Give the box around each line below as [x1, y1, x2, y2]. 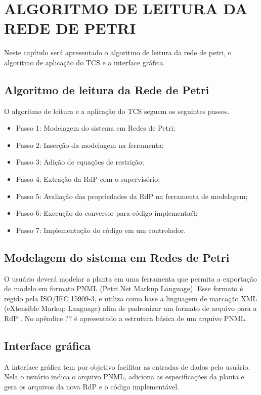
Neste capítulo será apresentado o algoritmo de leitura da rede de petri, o [4, 47, 232, 58]
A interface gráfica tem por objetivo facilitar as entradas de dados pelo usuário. [4, 361, 250, 372]
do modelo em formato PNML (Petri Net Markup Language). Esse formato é [4, 283, 243, 294]
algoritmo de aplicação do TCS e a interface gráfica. [4, 57, 165, 67]
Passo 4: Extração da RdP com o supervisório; [16, 174, 160, 184]
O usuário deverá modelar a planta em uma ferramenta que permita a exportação [4, 273, 257, 284]
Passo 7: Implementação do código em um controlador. [16, 224, 186, 235]
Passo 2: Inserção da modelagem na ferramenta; [16, 139, 164, 150]
